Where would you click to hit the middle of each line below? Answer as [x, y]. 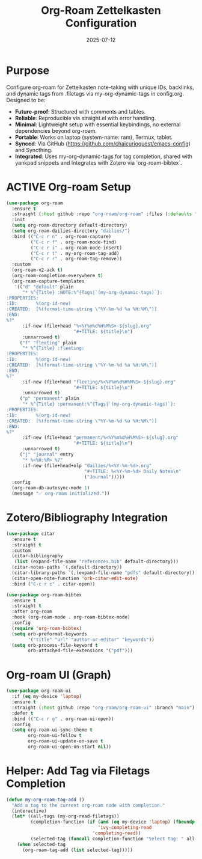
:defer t [23, 713]
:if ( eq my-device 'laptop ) [47, 697]
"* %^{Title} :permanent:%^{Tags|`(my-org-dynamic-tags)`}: [99, 404]
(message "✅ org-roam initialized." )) [61, 494]
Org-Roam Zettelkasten [101, 11]
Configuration [101, 23]
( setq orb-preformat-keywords [49, 634]
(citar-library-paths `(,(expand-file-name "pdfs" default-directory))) [105, 573]
